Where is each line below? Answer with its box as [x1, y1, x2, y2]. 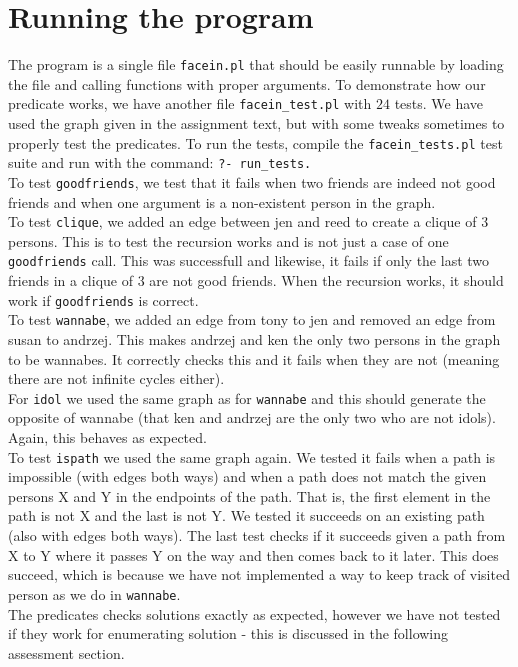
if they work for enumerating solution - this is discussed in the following [8, 623, 449, 644]
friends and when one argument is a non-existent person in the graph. [8, 191, 436, 212]
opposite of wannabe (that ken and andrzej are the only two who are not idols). [8, 407, 496, 428]
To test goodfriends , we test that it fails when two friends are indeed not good [8, 171, 496, 192]
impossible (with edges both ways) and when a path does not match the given [8, 466, 487, 487]
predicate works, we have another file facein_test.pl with [8, 93, 372, 114]
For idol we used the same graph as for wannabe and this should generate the [8, 387, 486, 408]
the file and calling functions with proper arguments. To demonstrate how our [8, 73, 486, 94]
